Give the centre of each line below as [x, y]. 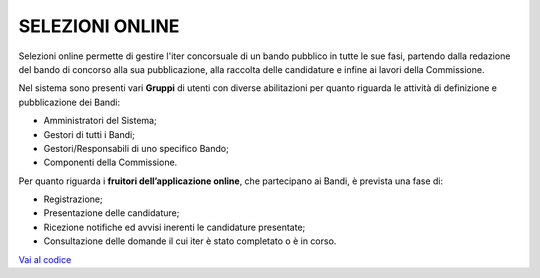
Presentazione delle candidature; [111, 213]
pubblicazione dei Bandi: [69, 102]
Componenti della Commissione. [110, 162]
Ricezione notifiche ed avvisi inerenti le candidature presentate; [174, 227]
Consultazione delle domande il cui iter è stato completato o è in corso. [190, 241]
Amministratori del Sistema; [100, 121]
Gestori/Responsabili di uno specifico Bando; [136, 148]
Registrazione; [73, 199]
